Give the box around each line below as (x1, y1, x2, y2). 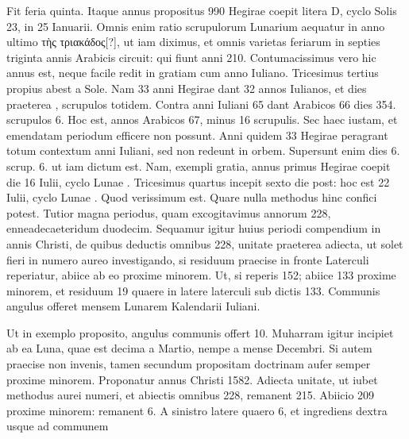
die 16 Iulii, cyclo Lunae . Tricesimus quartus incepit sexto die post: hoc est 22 (6, 173, 390, 190)
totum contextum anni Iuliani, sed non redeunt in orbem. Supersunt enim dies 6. (6, 142, 400, 159)
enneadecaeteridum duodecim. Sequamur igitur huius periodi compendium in (6, 220, 381, 237)
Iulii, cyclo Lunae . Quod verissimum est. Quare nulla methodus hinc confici (6, 189, 377, 206)
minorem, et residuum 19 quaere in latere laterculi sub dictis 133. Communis (6, 282, 380, 298)
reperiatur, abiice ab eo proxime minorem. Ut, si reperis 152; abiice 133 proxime (6, 267, 396, 283)
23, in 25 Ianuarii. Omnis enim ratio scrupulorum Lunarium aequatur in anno (6, 17, 385, 34)
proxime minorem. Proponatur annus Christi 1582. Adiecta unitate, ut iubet (6, 371, 378, 387)
